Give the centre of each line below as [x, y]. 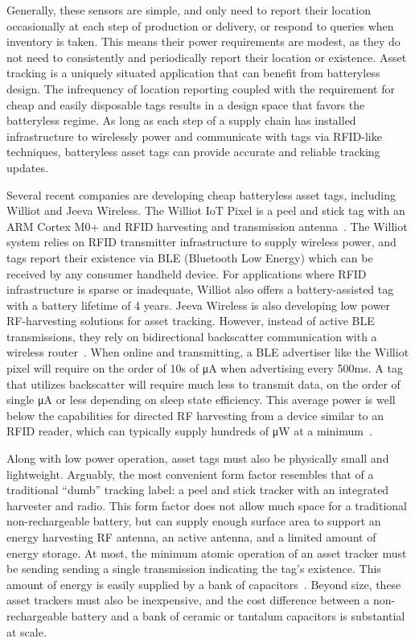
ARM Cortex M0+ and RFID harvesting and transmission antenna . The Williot [207, 226]
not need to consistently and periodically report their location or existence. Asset [207, 57]
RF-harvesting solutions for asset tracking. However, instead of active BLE [191, 321]
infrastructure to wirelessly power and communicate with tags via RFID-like [194, 136]
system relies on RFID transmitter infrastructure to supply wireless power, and [201, 242]
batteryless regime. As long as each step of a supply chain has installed [181, 120]
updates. [27, 167]
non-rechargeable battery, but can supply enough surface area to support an [194, 521]
